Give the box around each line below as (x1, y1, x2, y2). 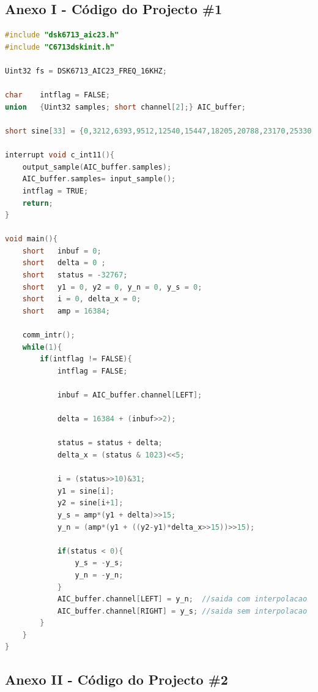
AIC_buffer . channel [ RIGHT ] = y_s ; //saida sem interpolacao (57, 606, 308, 615)
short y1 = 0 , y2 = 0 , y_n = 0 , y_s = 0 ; (22, 282, 202, 291)
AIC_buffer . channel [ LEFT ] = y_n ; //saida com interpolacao (57, 595, 308, 604)
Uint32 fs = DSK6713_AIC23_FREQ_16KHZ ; (5, 66, 167, 75)
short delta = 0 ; (22, 258, 106, 268)
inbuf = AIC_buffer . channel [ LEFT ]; (57, 391, 202, 400)
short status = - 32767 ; (22, 271, 128, 280)
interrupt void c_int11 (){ (5, 151, 114, 160)
